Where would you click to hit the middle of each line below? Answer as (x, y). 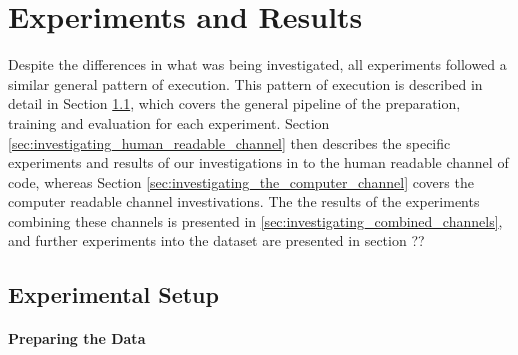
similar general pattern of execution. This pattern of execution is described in (245, 83)
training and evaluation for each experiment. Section (169, 122)
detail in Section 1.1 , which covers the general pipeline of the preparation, (234, 103)
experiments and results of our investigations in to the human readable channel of (258, 162)
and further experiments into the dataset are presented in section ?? (216, 240)
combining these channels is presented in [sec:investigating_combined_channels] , (255, 220)
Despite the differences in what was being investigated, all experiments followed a (257, 64)
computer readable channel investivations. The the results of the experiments (244, 201)
